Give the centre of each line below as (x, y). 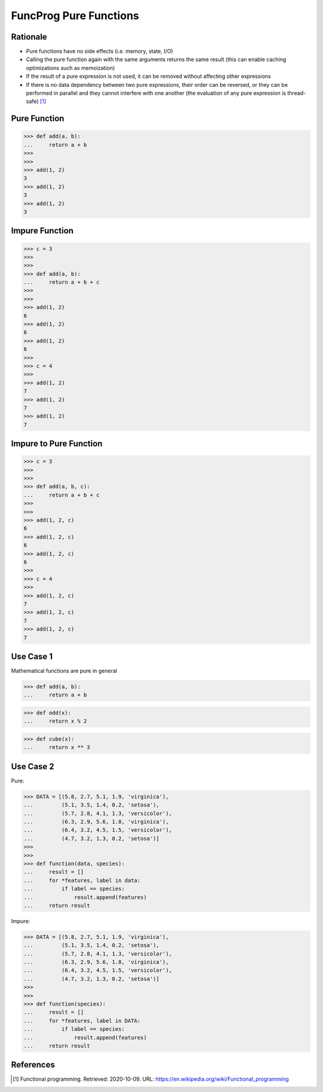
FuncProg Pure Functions (75, 16)
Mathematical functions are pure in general (64, 671)
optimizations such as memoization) (71, 68)
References (33, 1065)
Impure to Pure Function (57, 444)
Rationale (29, 37)
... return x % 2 (55, 721)
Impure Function (42, 231)
